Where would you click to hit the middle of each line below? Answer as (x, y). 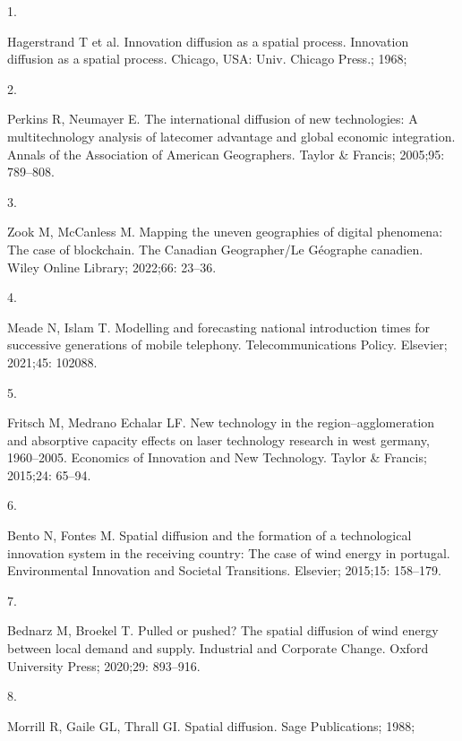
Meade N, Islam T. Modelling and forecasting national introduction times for (219, 327)
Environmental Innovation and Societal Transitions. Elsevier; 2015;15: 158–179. (224, 570)
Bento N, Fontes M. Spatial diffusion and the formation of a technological (210, 535)
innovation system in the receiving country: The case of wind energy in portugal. (229, 552)
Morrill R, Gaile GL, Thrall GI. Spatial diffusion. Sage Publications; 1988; (211, 725)
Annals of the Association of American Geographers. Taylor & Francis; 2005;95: (226, 154)
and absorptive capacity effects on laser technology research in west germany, (218, 439)
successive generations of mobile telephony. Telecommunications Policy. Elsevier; (227, 345)
